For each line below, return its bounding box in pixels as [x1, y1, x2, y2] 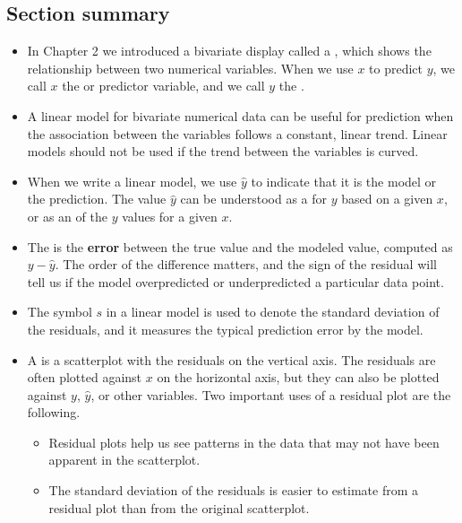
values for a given [122, 206, 218, 225]
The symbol [27, 302, 92, 321]
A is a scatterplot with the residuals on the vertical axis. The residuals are [27, 350, 436, 369]
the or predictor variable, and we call [62, 76, 265, 95]
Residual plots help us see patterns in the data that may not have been [48, 432, 440, 451]
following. [27, 403, 81, 422]
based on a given [341, 189, 433, 208]
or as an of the [27, 206, 107, 225]
